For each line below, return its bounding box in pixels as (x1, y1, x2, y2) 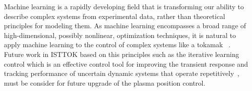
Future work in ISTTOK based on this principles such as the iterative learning (4, 49, 239, 59)
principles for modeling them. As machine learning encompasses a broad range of (4, 20, 246, 31)
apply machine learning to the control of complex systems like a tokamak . (4, 39, 231, 50)
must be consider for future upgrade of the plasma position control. (4, 77, 206, 88)
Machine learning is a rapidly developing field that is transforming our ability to (4, 1, 244, 11)
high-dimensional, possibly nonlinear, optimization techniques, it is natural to (4, 30, 236, 40)
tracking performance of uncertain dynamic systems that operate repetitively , (4, 68, 239, 78)
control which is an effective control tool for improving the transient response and (4, 58, 248, 69)
